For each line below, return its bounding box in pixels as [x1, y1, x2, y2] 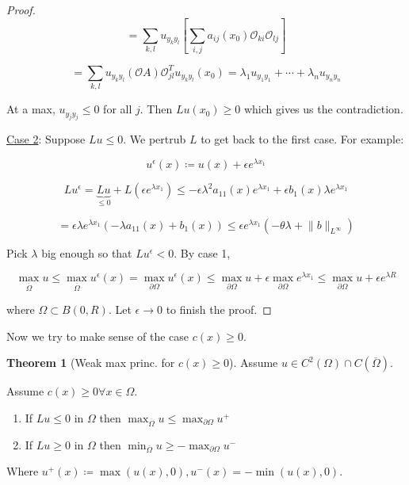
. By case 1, [174, 244, 231, 261]
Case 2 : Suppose [6, 131, 86, 147]
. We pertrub [123, 131, 186, 147]
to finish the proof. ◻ [166, 301, 272, 318]
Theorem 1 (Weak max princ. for [6, 354, 175, 371]
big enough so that [41, 244, 132, 261]
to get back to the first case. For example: [201, 131, 404, 147]
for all [103, 101, 132, 117]
